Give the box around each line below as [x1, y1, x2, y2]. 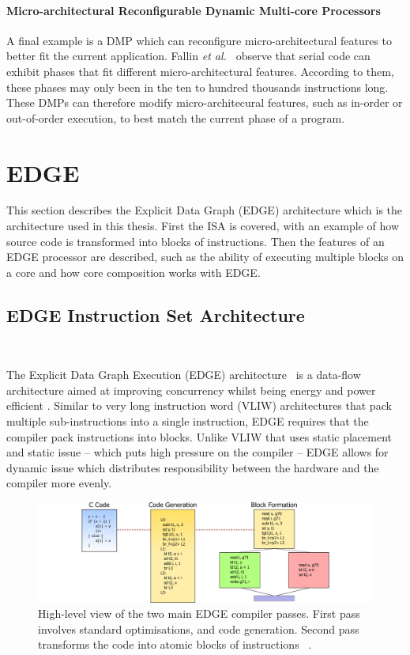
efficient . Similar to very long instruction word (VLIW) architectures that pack [6, 397, 392, 414]
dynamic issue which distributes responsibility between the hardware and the [6, 459, 379, 475]
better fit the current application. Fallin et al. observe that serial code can [6, 47, 371, 64]
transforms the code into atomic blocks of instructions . [38, 636, 312, 653]
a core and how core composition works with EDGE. [6, 263, 261, 280]
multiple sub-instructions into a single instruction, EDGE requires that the [6, 413, 369, 430]
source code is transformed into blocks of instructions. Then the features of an [6, 233, 385, 249]
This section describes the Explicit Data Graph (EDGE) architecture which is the [6, 202, 403, 218]
